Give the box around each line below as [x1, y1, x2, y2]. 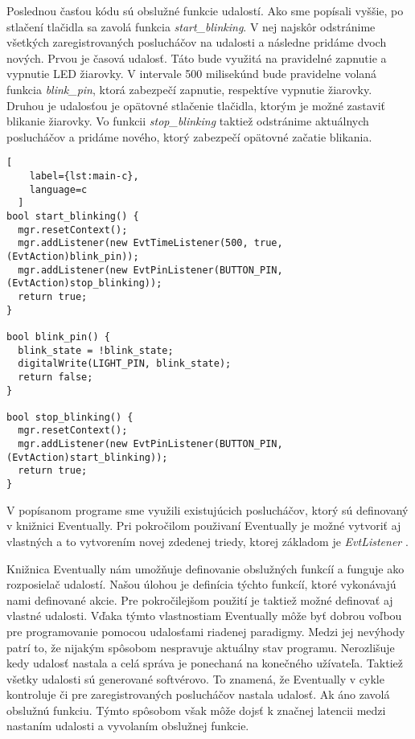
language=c [29, 183, 88, 195]
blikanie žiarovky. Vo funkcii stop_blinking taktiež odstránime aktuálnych [6, 113, 369, 129]
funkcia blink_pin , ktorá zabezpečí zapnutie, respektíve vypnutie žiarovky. [6, 80, 372, 97]
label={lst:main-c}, [29, 170, 139, 182]
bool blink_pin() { [6, 330, 110, 343]
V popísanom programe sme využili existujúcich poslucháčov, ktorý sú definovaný [6, 501, 409, 518]
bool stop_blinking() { [6, 411, 134, 423]
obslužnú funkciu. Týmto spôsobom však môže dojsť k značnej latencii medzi [6, 701, 386, 718]
